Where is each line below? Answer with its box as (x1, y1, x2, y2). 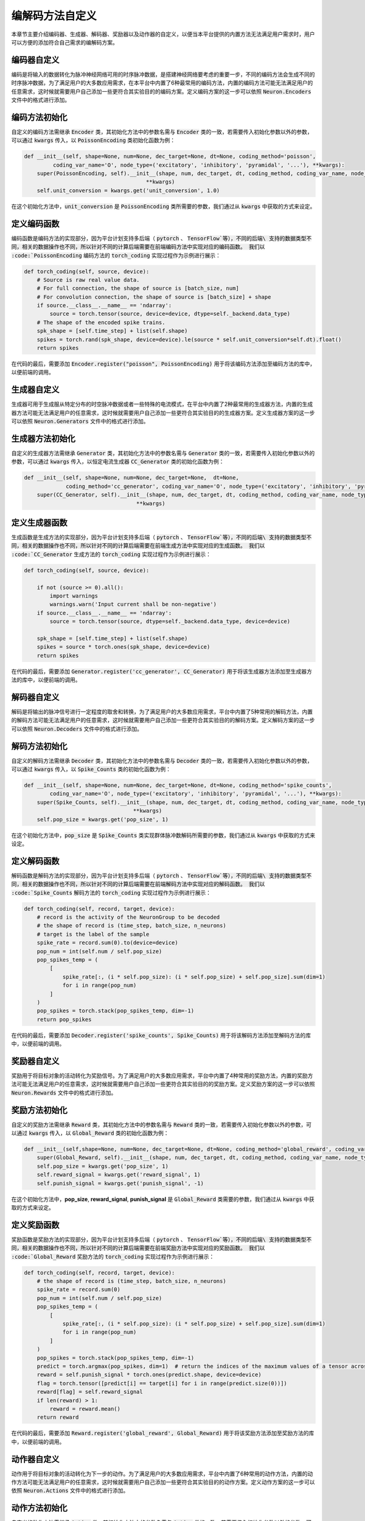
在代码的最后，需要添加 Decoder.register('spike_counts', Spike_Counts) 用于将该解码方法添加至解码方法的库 (11, 1031, 311, 1039)
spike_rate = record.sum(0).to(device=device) (36, 939, 179, 946)
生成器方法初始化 (11, 433, 75, 444)
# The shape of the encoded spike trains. (36, 319, 165, 325)
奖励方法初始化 (11, 1105, 68, 1115)
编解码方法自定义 (11, 9, 97, 23)
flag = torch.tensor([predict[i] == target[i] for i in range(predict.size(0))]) (36, 1380, 287, 1387)
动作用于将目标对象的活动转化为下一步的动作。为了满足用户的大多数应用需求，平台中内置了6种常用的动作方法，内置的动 (11, 1470, 313, 1477)
